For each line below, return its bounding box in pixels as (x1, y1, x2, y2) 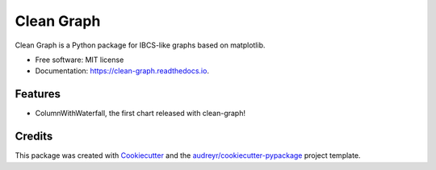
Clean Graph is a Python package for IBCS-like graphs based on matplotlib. (15, 40, 266, 50)
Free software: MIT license (35, 55, 124, 64)
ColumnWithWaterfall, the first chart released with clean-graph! (35, 109, 246, 118)
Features (15, 87, 61, 101)
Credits (15, 130, 53, 143)
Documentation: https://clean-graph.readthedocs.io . (35, 66, 210, 76)
